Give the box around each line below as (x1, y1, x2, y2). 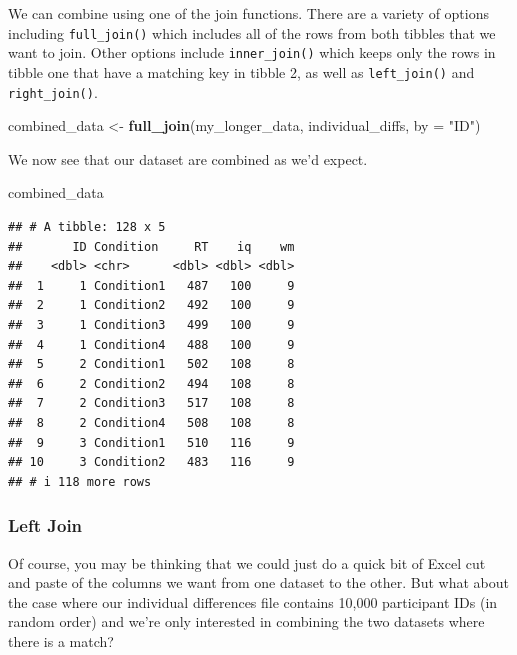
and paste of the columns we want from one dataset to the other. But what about (8, 572, 509, 593)
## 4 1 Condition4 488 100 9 (8, 337, 295, 352)
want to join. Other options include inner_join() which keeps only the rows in (8, 42, 496, 63)
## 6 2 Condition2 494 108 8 (8, 376, 295, 391)
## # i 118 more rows (8, 474, 152, 489)
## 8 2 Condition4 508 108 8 (8, 415, 295, 430)
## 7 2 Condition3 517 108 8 (8, 396, 295, 411)
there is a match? (8, 630, 114, 651)
